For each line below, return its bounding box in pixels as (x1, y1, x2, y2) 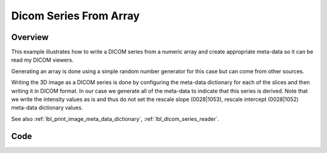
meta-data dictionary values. (11, 104, 83, 111)
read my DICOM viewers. (11, 56, 74, 63)
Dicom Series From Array (11, 9, 140, 22)
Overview (11, 32, 49, 42)
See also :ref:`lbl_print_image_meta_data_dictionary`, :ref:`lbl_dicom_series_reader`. (11, 115, 219, 122)
